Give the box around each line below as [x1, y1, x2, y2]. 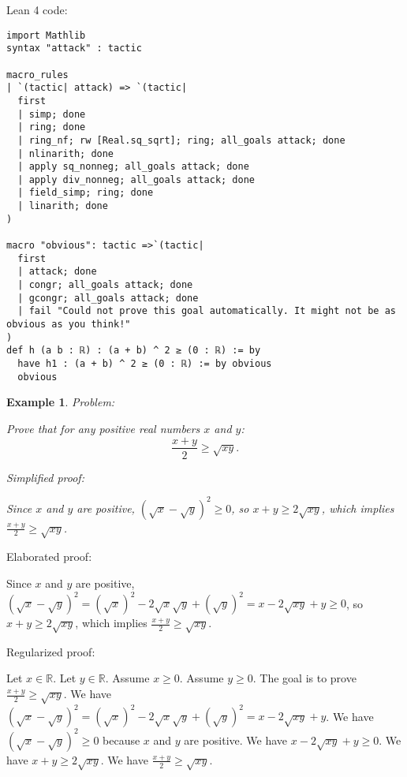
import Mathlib [6, 29, 86, 41]
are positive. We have [184, 731, 288, 748]
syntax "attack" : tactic [6, 43, 142, 54]
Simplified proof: [6, 469, 84, 485]
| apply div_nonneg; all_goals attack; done [17, 174, 255, 185]
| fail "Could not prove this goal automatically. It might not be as [17, 305, 396, 317]
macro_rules [6, 69, 69, 80]
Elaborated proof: [6, 548, 92, 565]
